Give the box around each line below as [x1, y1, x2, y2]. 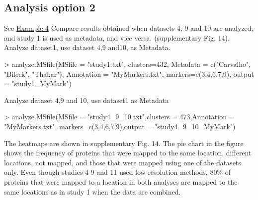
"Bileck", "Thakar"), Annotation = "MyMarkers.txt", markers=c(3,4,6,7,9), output [4, 68, 254, 79]
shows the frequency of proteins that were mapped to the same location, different [4, 148, 252, 158]
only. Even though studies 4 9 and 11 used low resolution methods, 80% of [4, 167, 231, 177]
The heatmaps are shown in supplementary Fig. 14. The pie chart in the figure [4, 138, 244, 148]
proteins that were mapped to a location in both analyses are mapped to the [4, 176, 238, 187]
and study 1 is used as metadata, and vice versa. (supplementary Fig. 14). [4, 32, 230, 43]
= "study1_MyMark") [4, 78, 72, 89]
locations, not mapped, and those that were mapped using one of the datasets [4, 157, 241, 167]
